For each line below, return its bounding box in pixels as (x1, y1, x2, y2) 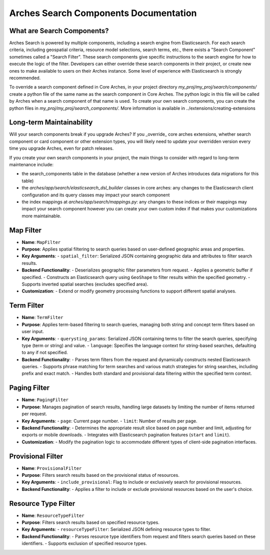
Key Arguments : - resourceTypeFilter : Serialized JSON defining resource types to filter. (21, 526, 211, 532)
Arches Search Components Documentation (9, 8, 197, 19)
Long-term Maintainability (9, 118, 93, 127)
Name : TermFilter (21, 315, 63, 321)
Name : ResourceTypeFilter (21, 512, 84, 518)
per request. (21, 411, 47, 417)
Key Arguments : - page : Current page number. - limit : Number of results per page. (21, 418, 197, 424)
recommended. (9, 75, 41, 81)
